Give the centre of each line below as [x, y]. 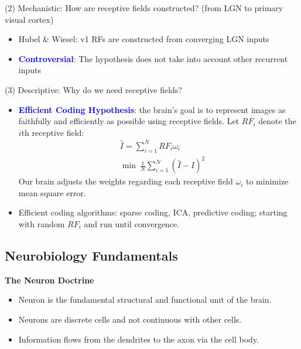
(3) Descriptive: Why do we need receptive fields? [93, 89]
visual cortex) [29, 19]
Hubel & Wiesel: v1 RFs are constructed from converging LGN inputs [144, 39]
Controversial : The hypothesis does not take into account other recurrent [153, 58]
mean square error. [52, 192]
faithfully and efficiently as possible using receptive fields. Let [129, 121]
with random [42, 223]
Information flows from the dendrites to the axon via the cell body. [138, 339]
